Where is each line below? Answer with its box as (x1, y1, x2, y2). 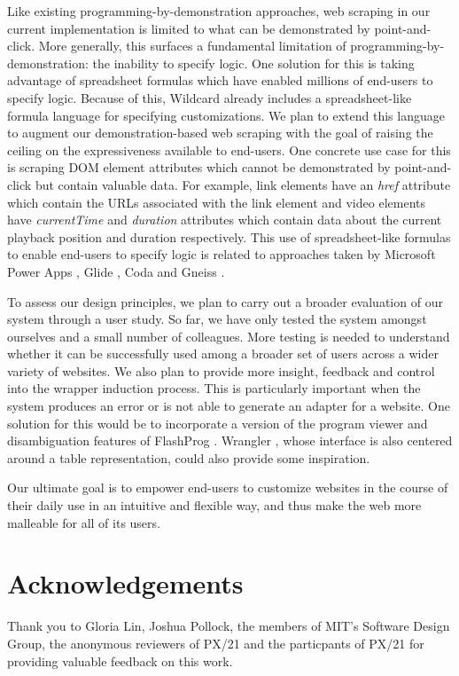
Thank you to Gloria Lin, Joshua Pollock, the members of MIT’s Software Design (7, 617, 450, 635)
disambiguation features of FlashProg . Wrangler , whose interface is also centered (7, 431, 453, 450)
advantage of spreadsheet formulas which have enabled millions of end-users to (7, 71, 433, 90)
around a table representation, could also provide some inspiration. (7, 448, 370, 467)
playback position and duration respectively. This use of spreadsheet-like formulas (7, 227, 451, 246)
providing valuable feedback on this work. (7, 651, 233, 670)
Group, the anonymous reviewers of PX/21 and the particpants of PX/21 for (7, 633, 424, 652)
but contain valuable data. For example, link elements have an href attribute (35, 175, 451, 193)
